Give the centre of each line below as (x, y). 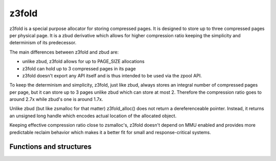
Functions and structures (51, 147)
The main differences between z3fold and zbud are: (64, 52)
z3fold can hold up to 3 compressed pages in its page (79, 68)
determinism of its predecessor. (43, 43)
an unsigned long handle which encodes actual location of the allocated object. (93, 116)
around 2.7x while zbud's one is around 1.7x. (56, 99)
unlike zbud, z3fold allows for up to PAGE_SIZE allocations (84, 62)
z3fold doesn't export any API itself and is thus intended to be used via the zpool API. (112, 75)
